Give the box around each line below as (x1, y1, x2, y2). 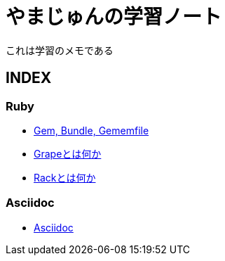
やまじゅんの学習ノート (6, 5, 222, 29)
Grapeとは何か (34, 147, 102, 160)
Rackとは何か (34, 171, 96, 184)
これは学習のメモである (6, 44, 114, 56)
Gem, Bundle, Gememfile (34, 124, 149, 136)
